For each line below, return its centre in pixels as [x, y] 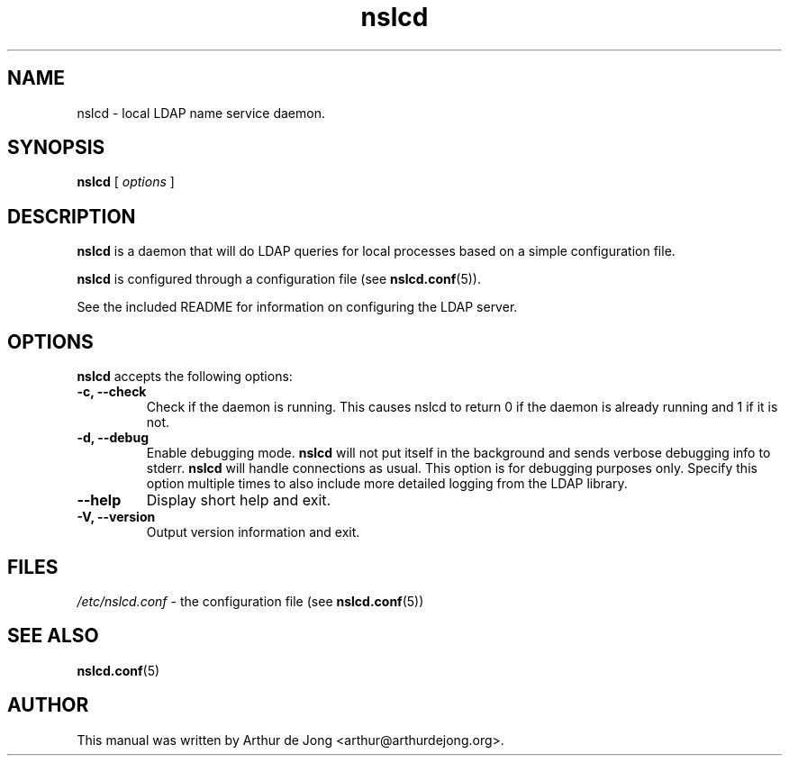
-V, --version [116, 517]
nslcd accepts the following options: [185, 377]
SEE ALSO [53, 636]
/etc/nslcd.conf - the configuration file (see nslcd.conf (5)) [250, 601]
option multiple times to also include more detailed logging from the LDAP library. [387, 484]
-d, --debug [113, 438]
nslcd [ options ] [126, 182]
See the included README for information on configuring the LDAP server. [297, 307]
